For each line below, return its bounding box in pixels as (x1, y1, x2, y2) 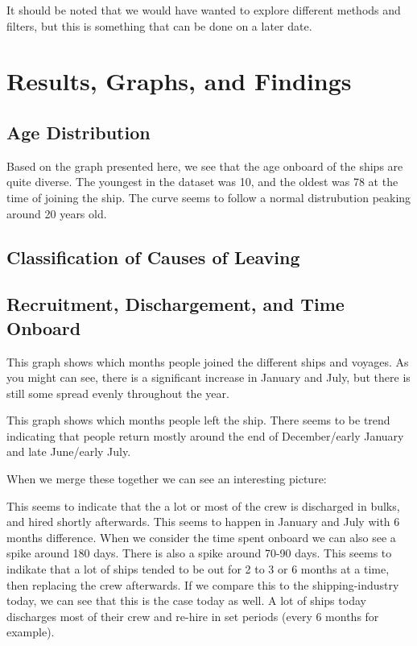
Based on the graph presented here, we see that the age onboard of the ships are (6, 157, 403, 174)
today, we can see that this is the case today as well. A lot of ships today (6, 592, 366, 609)
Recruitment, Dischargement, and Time (6, 292, 345, 317)
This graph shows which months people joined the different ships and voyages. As (6, 353, 409, 370)
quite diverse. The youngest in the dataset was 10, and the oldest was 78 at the (6, 173, 398, 190)
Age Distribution (6, 119, 151, 144)
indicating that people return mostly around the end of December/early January (6, 427, 404, 444)
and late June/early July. (6, 443, 131, 460)
